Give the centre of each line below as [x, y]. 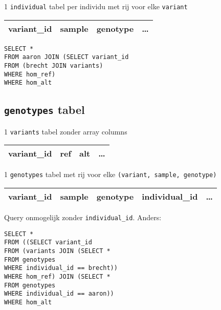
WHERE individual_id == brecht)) [61, 268]
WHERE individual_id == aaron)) [59, 294]
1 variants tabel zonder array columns [66, 131]
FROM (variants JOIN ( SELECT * [57, 251]
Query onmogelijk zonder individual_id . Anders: [83, 217]
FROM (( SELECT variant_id [48, 243]
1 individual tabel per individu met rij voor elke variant [96, 6]
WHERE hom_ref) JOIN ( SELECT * [57, 276]
